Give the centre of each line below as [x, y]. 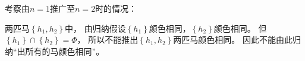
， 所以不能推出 [108, 40]
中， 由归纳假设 [95, 28]
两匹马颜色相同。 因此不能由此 [233, 40]
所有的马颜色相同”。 [65, 51]
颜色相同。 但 [240, 28]
